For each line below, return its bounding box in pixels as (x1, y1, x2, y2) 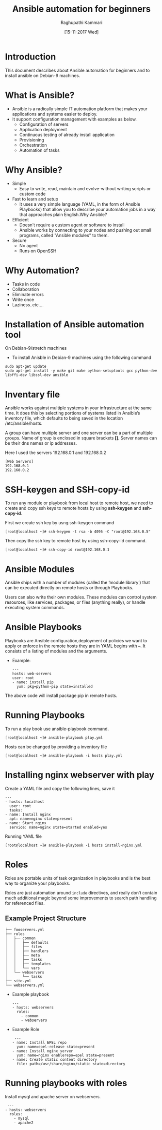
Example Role (12, 1026, 40, 1032)
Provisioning (19, 137, 45, 142)
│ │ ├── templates (5, 961, 51, 966)
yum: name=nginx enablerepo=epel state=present (16, 1052, 115, 1058)
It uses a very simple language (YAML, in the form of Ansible (19, 201, 141, 207)
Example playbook (12, 991, 49, 997)
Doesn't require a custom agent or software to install (19, 222, 125, 228)
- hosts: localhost (5, 799, 45, 804)
